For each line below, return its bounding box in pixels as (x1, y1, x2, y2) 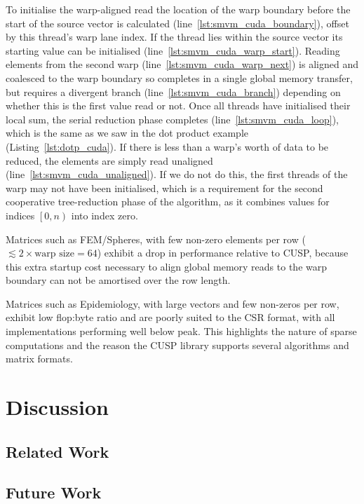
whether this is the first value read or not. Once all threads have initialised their (6, 98, 351, 113)
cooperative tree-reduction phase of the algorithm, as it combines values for (6, 194, 330, 209)
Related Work (6, 440, 109, 462)
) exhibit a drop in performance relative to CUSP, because (97, 245, 349, 260)
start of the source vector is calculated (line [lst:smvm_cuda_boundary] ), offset (6, 15, 349, 30)
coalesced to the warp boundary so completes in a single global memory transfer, (6, 70, 353, 85)
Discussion (6, 393, 109, 421)
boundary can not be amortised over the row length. (6, 273, 231, 287)
